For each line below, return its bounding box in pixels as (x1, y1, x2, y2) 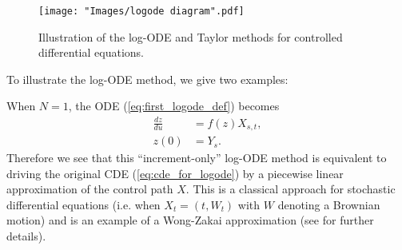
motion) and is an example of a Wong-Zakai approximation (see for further (6, 212, 374, 228)
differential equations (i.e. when (6, 196, 161, 212)
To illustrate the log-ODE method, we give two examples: (6, 70, 289, 87)
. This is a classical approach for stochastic (185, 181, 396, 197)
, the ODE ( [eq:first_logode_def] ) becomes (68, 97, 280, 114)
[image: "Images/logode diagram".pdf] (38, 6, 245, 17)
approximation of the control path (6, 181, 173, 197)
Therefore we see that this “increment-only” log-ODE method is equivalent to (6, 149, 387, 166)
